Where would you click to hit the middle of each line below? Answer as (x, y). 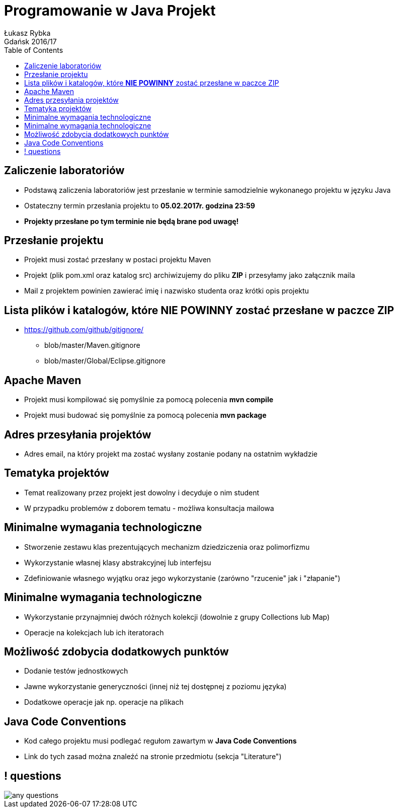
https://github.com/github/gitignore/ (84, 330)
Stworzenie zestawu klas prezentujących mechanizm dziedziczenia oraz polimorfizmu (167, 547)
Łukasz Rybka (27, 33)
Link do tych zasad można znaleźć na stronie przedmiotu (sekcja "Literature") (153, 757)
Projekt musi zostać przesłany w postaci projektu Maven (118, 260)
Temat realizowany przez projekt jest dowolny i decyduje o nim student (142, 492)
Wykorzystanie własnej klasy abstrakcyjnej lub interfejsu (118, 562)
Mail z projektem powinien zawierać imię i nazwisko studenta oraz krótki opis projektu (167, 291)
